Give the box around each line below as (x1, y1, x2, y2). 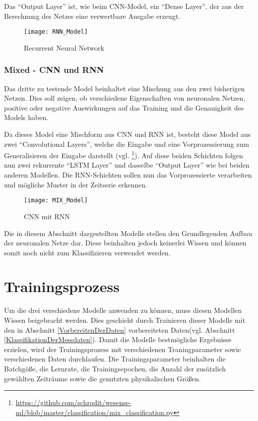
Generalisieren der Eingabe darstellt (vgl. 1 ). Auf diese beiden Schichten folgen (4, 149, 243, 160)
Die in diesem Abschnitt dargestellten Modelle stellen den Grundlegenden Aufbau (4, 228, 253, 238)
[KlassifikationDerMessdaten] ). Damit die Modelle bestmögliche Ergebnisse (4, 334, 232, 345)
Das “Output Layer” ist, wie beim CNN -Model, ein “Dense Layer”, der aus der (4, 1, 244, 11)
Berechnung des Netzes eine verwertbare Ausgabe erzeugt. (4, 10, 181, 21)
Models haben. (4, 112, 49, 122)
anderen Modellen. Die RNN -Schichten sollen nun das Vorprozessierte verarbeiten (4, 170, 252, 180)
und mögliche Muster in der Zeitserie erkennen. (4, 179, 147, 189)
